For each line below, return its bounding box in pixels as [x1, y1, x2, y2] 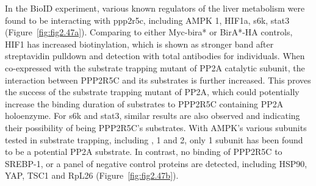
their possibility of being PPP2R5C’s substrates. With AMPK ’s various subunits [5, 121, 307, 134]
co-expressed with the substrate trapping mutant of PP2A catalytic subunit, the [5, 61, 305, 74]
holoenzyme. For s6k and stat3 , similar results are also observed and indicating [5, 109, 300, 122]
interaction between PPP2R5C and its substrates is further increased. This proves [5, 73, 311, 86]
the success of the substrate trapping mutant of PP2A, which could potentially [5, 85, 300, 98]
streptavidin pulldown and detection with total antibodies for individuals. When [5, 49, 305, 62]
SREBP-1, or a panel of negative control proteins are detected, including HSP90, [5, 157, 307, 170]
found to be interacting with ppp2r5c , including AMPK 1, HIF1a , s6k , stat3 [5, 13, 290, 26]
